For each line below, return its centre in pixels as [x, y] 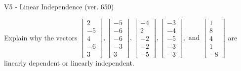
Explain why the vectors [41, 37]
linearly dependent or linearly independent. [69, 62]
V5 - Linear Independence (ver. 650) [59, 6]
